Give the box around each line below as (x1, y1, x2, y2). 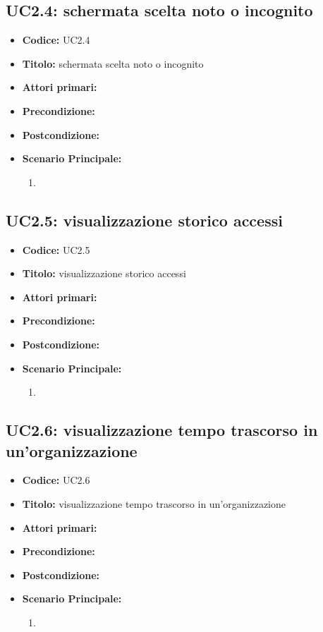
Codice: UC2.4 (22, 32, 90, 47)
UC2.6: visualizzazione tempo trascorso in (6, 419, 318, 441)
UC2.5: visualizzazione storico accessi (6, 209, 283, 231)
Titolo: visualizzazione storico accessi (22, 266, 186, 281)
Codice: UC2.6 (22, 473, 90, 487)
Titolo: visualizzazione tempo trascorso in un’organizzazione (22, 496, 286, 511)
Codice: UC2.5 (22, 242, 90, 257)
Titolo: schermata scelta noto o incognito (22, 56, 204, 71)
